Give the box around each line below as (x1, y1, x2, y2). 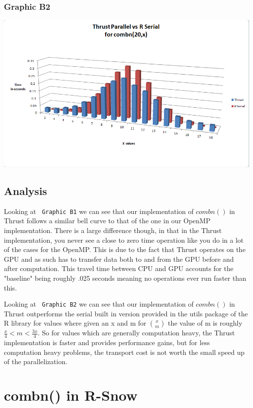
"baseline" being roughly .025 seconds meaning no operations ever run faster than (4, 272, 246, 283)
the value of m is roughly (167, 318, 242, 328)
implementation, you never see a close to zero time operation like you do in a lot (4, 234, 244, 245)
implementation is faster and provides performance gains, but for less (4, 337, 210, 348)
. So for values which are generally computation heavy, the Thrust (37, 328, 235, 338)
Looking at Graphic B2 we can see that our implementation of (4, 299, 194, 309)
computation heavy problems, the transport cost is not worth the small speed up (4, 347, 245, 357)
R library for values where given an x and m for (4, 318, 146, 328)
